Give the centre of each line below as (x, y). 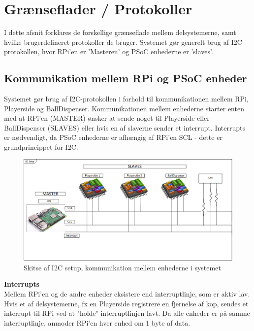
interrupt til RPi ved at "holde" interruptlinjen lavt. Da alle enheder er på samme (127, 313)
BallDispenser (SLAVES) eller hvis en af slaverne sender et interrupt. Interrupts (125, 127)
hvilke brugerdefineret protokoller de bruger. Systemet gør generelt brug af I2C (123, 42)
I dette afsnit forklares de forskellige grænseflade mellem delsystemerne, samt (120, 32)
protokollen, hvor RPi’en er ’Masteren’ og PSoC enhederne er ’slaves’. (109, 51)
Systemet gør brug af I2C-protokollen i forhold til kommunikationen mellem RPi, (126, 99)
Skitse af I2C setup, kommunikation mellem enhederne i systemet (122, 267)
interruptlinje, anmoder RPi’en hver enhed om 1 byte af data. (97, 322)
